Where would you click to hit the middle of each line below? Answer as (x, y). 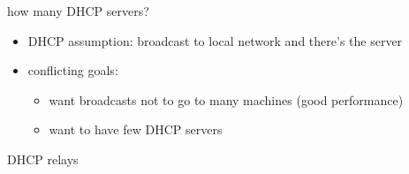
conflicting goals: (73, 70)
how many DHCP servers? (78, 11)
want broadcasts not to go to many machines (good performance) (226, 99)
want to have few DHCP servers (136, 129)
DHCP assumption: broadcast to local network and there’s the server (215, 40)
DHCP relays (43, 159)
